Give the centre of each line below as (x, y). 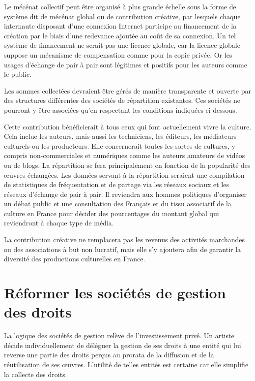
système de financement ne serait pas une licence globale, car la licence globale (122, 45)
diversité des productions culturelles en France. (75, 259)
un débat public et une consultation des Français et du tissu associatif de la (118, 204)
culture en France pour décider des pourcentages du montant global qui (112, 213)
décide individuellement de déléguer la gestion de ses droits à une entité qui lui (123, 345)
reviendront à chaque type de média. (59, 223)
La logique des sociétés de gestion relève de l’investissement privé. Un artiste (119, 335)
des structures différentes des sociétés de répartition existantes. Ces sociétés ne (122, 100)
